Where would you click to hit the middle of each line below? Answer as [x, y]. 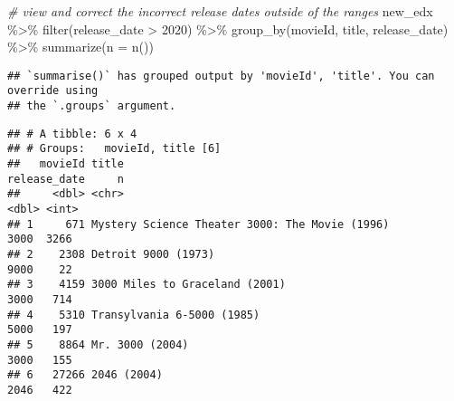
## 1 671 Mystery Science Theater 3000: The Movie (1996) [199, 224]
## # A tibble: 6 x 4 [72, 134]
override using [53, 91]
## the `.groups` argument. [92, 106]
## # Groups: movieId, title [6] [114, 149]
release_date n [66, 179]
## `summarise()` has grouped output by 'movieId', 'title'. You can [221, 76]
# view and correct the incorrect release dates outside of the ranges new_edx [220, 11]
